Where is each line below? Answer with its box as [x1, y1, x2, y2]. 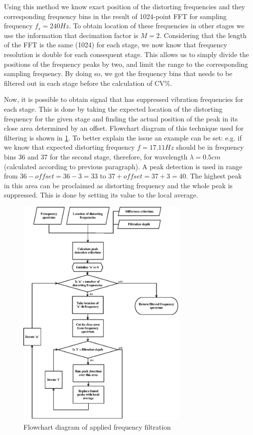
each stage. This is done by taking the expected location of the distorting [4, 103, 223, 114]
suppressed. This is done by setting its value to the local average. [4, 190, 198, 200]
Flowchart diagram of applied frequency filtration [23, 421, 171, 432]
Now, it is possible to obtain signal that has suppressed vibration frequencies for [4, 94, 244, 104]
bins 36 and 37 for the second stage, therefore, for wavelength [4, 151, 188, 161]
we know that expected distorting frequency [4, 142, 135, 152]
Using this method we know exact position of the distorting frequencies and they [4, 1, 245, 11]
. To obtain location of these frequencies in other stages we [69, 20, 245, 31]
